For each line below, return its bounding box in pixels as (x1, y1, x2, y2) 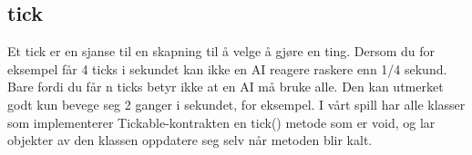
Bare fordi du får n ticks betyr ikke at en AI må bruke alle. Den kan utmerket (7, 77, 444, 96)
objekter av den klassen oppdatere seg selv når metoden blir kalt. (7, 131, 373, 150)
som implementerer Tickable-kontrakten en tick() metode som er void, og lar (7, 112, 436, 131)
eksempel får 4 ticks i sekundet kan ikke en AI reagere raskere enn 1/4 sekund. (7, 59, 447, 78)
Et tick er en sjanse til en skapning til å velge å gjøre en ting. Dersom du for (7, 42, 436, 61)
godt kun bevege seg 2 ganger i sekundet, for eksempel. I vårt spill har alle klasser (7, 94, 466, 113)
